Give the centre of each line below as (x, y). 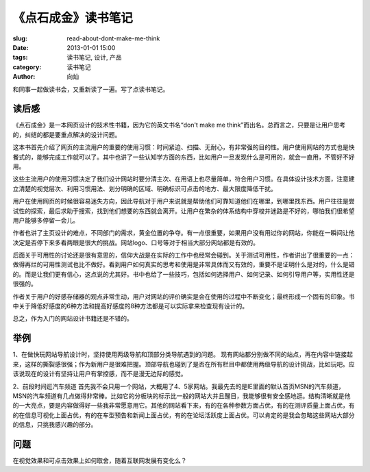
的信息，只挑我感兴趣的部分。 (55, 425)
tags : (20, 58)
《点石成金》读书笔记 (73, 18)
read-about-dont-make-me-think (113, 38)
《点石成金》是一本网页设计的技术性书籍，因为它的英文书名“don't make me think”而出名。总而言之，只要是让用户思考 (179, 125)
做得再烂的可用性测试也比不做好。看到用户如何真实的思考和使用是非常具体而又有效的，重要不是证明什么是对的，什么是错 (184, 264)
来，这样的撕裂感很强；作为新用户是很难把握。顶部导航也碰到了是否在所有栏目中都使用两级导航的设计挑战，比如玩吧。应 (184, 364)
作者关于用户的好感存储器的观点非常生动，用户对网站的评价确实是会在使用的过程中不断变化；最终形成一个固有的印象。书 (184, 296)
